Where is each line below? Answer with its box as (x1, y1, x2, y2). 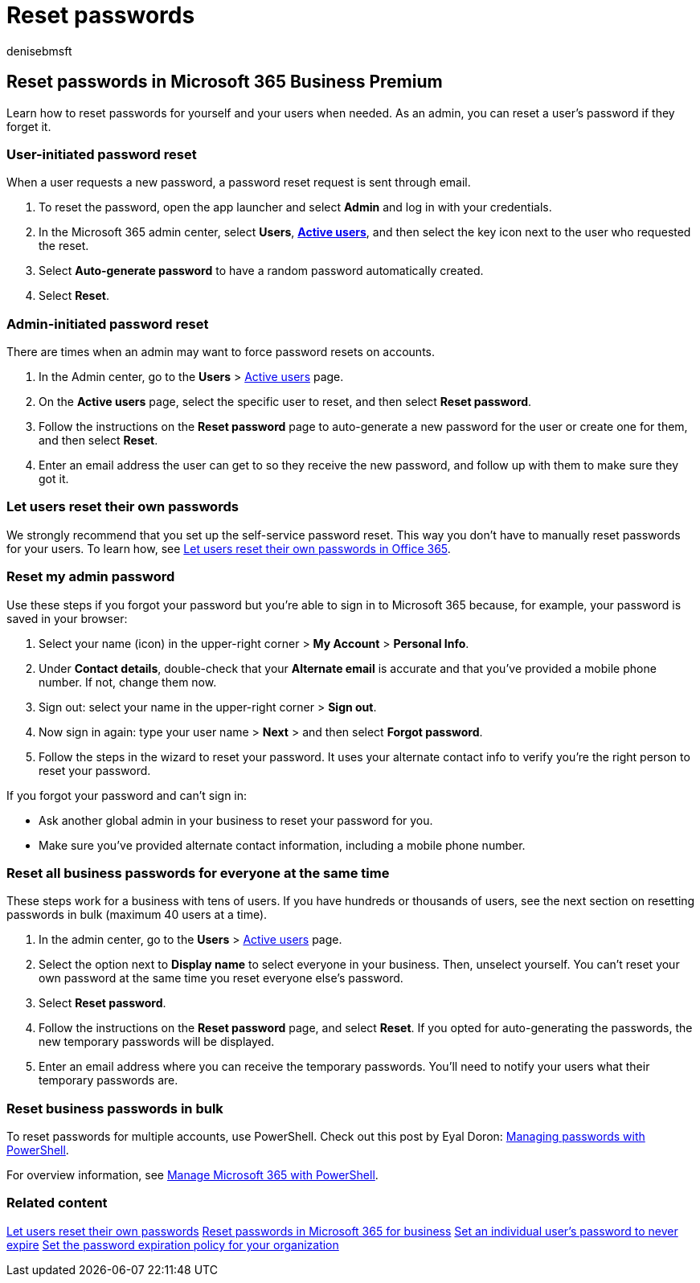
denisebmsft (6, 43, 72, 58)
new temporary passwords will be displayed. (39, 1035, 275, 1049)
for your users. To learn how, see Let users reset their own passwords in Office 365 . (6, 541, 451, 555)
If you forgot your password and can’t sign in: (6, 788, 248, 802)
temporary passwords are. (39, 1073, 178, 1088)
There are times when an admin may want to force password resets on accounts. (6, 345, 436, 359)
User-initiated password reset (6, 146, 197, 162)
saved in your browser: (6, 611, 128, 625)
